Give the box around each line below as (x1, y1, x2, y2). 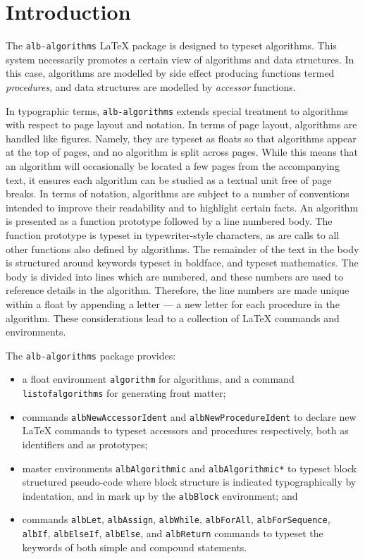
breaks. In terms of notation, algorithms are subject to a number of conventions (6, 186, 349, 201)
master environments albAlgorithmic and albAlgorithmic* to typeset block (22, 460, 357, 475)
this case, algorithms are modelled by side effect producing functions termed (6, 66, 335, 80)
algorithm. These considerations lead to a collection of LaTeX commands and (6, 310, 340, 325)
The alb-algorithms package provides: (6, 348, 176, 362)
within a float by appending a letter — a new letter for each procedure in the (6, 296, 340, 311)
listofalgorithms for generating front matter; (22, 386, 226, 400)
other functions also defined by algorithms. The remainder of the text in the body (6, 241, 359, 256)
